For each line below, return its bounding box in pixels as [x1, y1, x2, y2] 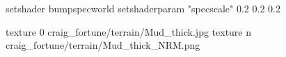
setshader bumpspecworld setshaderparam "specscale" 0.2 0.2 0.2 [6, 1, 280, 15]
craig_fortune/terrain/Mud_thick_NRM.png [6, 38, 200, 52]
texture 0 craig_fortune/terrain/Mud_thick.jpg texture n [6, 24, 252, 38]
